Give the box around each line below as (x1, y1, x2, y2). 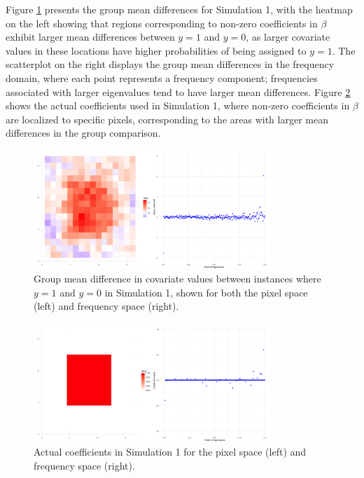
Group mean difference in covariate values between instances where (34, 271, 321, 286)
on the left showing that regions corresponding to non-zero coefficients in (6, 15, 318, 30)
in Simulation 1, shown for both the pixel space (104, 285, 308, 299)
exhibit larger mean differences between (6, 29, 175, 44)
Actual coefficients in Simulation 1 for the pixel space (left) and (34, 444, 307, 459)
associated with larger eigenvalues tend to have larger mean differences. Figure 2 (6, 84, 351, 99)
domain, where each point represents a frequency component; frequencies (6, 70, 318, 85)
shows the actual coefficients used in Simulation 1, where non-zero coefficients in (6, 98, 350, 113)
